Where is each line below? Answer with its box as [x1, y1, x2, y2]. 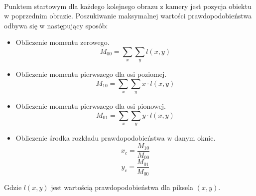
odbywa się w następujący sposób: [4, 20, 108, 30]
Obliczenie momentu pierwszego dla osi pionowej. [15, 101, 166, 111]
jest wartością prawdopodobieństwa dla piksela [51, 182, 194, 192]
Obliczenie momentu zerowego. [15, 37, 110, 47]
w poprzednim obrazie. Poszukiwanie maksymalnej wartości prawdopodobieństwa [4, 10, 252, 21]
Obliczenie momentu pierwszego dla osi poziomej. [15, 69, 167, 79]
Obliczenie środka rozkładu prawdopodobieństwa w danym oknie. [15, 133, 216, 143]
